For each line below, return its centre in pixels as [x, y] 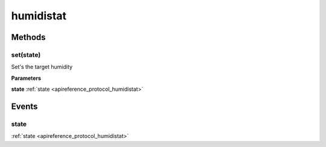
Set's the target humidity [42, 67]
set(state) [26, 54]
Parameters [26, 78]
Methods [28, 37]
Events [24, 106]
